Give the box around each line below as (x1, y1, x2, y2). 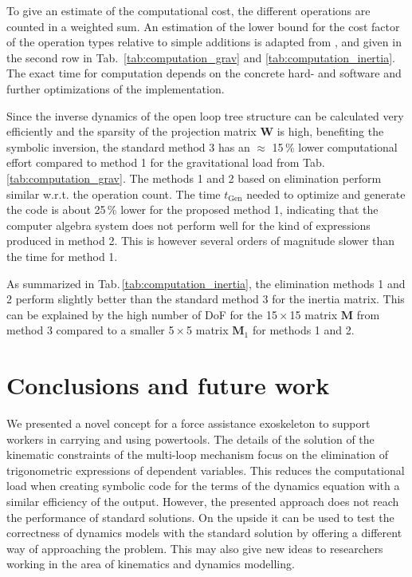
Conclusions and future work (6, 369, 330, 401)
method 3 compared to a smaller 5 (6, 322, 175, 338)
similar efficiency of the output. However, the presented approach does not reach (6, 492, 399, 509)
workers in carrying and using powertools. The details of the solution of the (6, 430, 375, 447)
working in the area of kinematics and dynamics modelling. (6, 555, 295, 572)
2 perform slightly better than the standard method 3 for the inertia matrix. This (6, 290, 405, 307)
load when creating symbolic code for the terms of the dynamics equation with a (6, 477, 400, 494)
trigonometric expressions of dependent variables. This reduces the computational (6, 461, 405, 478)
